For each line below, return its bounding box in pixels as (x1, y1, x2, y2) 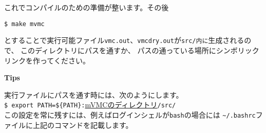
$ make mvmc (4, 20, 45, 28)
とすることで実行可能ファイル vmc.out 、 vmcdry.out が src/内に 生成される (4, 35, 244, 46)
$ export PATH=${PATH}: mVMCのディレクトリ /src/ (4, 99, 176, 110)
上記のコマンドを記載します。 (32, 119, 133, 130)
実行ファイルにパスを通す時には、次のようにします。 (4, 89, 183, 100)
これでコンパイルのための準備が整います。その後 (4, 2, 169, 12)
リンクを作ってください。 (4, 55, 90, 65)
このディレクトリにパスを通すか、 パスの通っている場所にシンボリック (21, 45, 259, 55)
